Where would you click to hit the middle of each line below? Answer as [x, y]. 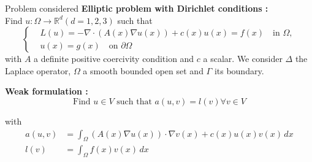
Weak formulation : [47, 91]
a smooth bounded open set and [143, 70]
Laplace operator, [38, 70]
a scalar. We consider [243, 59]
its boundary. [239, 70]
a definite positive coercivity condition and [114, 59]
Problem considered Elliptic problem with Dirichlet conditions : [137, 8]
